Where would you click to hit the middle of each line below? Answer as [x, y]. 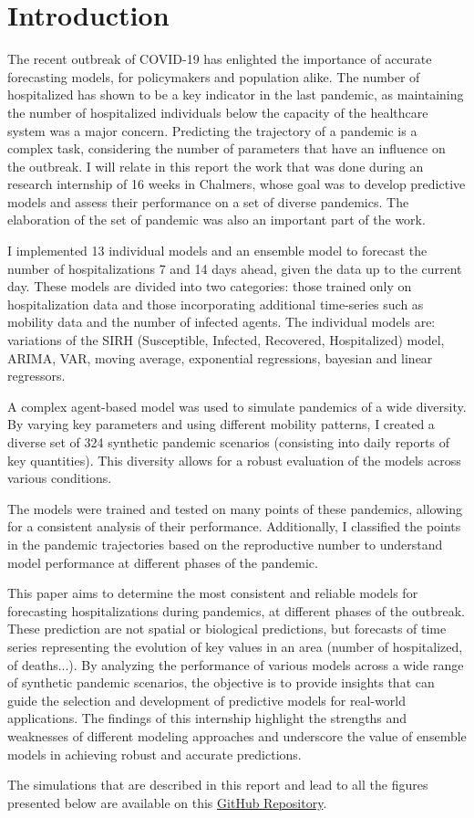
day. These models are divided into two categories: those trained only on [210, 286]
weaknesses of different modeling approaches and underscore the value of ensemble [237, 735]
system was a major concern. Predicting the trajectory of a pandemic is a [212, 130]
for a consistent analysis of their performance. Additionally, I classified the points [234, 526]
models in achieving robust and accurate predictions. [155, 754]
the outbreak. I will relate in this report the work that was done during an [216, 166]
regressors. [36, 376]
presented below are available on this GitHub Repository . [167, 802]
